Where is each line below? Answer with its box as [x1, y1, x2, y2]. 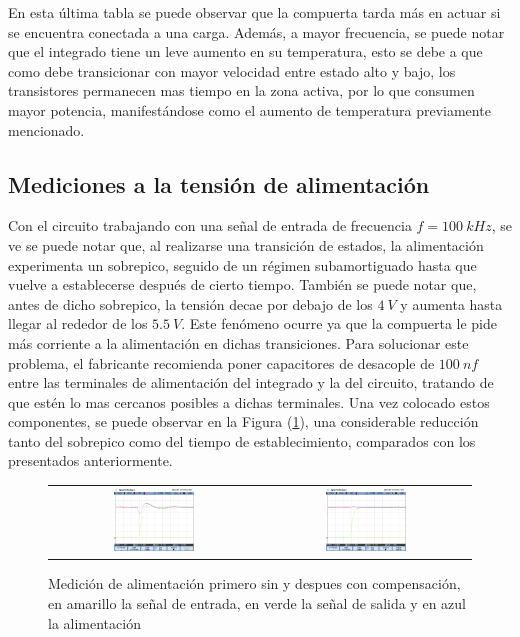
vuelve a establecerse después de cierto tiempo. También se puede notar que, [8, 274, 477, 295]
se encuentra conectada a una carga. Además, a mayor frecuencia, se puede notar [8, 21, 505, 42]
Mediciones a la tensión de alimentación [8, 168, 430, 199]
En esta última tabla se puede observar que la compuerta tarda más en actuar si [8, 2, 501, 22]
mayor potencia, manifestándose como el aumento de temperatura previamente [8, 99, 491, 120]
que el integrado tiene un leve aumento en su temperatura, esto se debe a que [8, 41, 483, 62]
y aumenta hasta [400, 293, 503, 314]
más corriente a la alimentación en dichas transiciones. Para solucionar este [8, 332, 469, 353]
